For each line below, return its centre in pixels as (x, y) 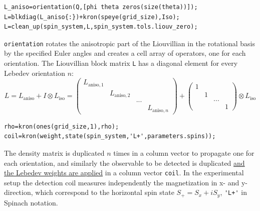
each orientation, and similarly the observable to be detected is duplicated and (124, 163)
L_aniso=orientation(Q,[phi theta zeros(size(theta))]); (101, 7)
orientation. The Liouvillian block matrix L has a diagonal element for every (121, 63)
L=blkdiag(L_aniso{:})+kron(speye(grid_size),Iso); (92, 17)
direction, (19, 192)
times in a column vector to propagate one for (184, 153)
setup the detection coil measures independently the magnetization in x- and (122, 182)
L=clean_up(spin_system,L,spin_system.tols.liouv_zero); (101, 27)
